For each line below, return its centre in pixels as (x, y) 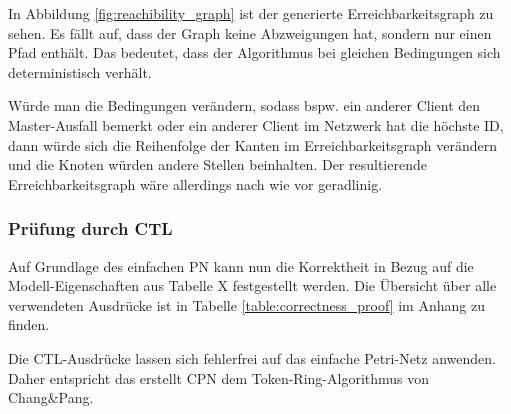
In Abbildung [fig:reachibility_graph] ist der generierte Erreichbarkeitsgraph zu (251, 13)
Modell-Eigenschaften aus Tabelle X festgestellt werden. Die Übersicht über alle (252, 285)
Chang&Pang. (51, 397)
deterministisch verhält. (80, 71)
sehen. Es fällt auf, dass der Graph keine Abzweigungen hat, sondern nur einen (250, 32)
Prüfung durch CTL (90, 228)
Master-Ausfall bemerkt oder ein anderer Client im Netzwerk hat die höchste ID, (256, 124)
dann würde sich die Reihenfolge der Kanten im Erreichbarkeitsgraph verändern (252, 144)
